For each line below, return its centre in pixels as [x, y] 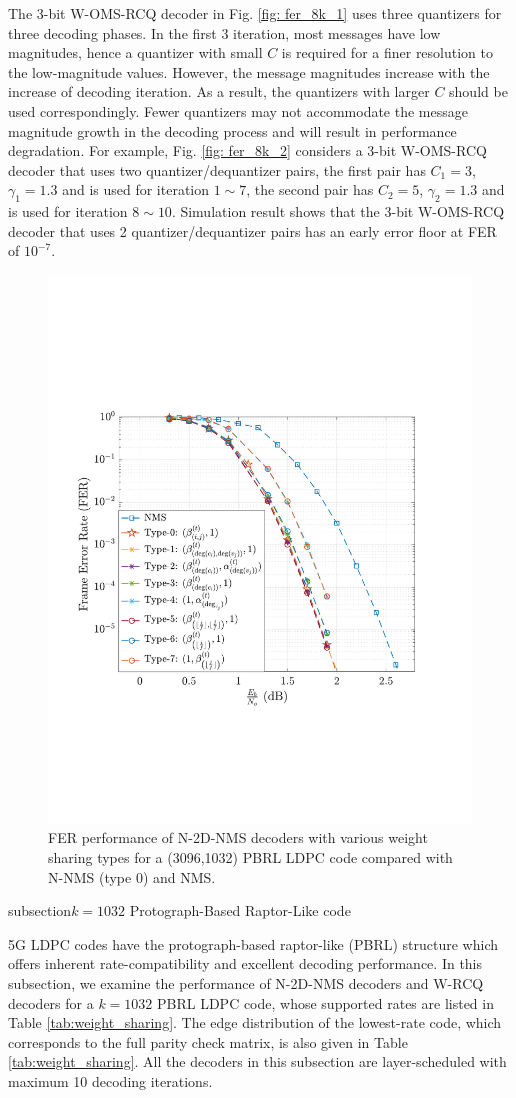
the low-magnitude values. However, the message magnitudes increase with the [249, 71]
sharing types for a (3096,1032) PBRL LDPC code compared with [250, 857]
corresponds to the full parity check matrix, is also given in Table [208, 1041]
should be [478, 91]
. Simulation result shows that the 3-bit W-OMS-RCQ [338, 211]
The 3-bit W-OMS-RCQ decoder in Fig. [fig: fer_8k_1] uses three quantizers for [255, 13]
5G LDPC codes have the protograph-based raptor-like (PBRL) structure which [253, 943]
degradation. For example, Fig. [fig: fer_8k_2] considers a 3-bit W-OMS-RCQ [247, 150]
